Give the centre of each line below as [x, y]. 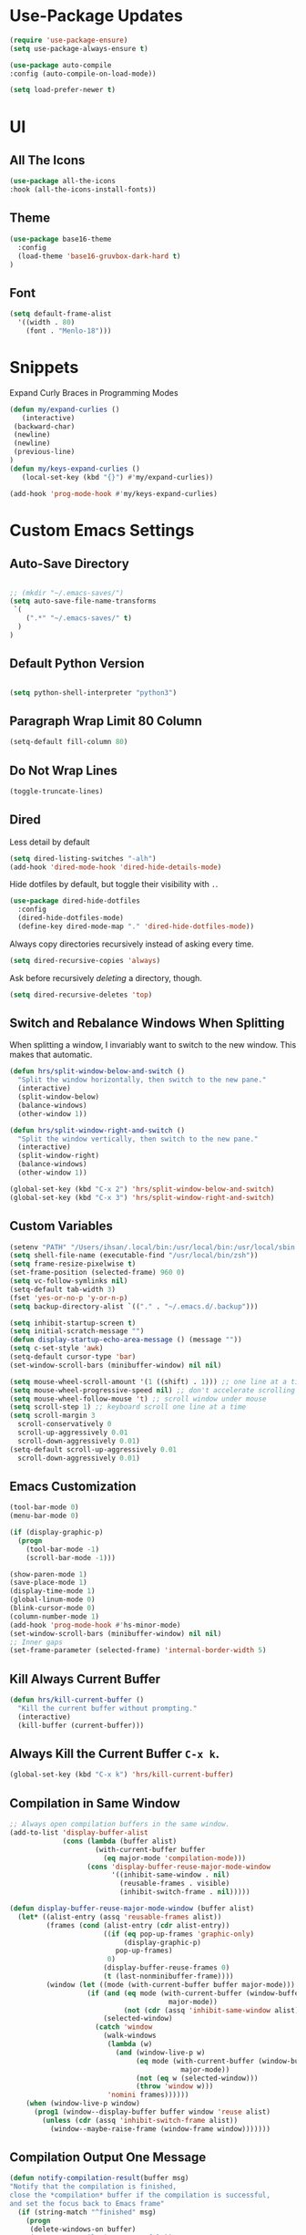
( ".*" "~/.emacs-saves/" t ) [79, 618]
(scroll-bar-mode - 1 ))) [71, 1557]
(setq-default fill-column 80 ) [69, 742]
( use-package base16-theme [61, 239]
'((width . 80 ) [46, 323]
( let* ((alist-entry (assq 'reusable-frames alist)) [120, 1917]
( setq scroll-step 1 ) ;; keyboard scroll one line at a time [128, 1407]
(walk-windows [130, 2036]
